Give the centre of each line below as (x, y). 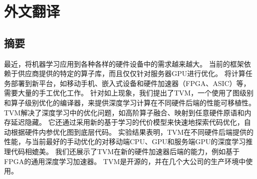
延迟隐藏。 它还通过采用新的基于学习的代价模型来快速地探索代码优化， (127, 122)
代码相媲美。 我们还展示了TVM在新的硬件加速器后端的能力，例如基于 (125, 151)
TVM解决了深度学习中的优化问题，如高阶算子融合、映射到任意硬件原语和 (124, 112)
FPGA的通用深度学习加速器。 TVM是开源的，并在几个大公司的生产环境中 (125, 161)
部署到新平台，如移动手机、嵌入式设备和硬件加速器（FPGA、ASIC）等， (130, 83)
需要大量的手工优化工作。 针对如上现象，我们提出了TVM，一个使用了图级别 (129, 93)
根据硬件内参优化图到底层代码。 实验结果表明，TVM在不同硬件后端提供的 (132, 132)
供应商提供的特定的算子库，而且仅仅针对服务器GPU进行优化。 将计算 (131, 73)
